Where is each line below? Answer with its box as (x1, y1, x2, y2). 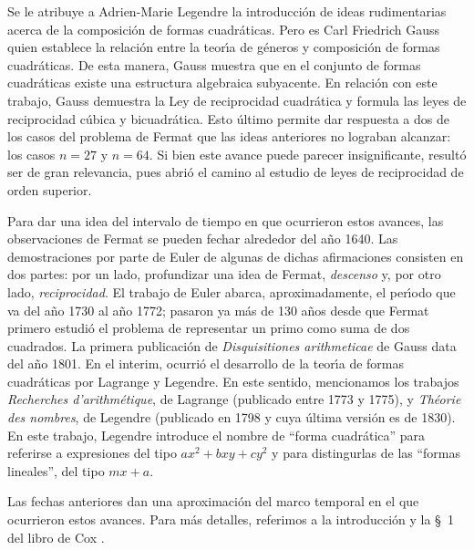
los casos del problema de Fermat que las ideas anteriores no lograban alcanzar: (7, 127, 451, 146)
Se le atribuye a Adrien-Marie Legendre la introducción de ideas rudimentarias (7, 2, 447, 20)
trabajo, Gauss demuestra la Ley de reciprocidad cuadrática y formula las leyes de (7, 90, 467, 109)
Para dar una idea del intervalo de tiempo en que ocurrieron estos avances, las (7, 211, 444, 230)
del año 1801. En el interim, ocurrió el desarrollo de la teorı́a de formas (7, 354, 405, 373)
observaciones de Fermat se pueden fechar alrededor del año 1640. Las (7, 229, 398, 248)
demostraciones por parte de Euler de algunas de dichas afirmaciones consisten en (7, 246, 464, 265)
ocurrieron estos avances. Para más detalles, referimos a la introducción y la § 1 (7, 510, 454, 529)
